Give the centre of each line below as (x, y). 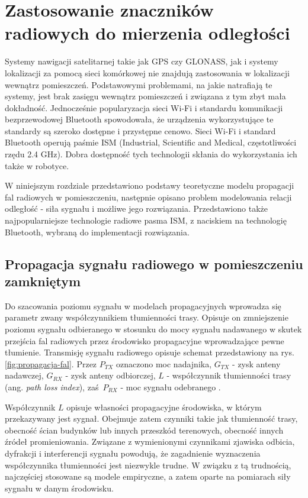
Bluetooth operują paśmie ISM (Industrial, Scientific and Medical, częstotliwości (151, 142)
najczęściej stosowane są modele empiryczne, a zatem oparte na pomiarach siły (148, 476)
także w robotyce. (37, 165)
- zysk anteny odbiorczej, (110, 375)
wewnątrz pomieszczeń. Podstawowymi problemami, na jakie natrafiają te (139, 84)
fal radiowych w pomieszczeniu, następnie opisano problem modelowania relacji (148, 197)
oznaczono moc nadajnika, (164, 363)
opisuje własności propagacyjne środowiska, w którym (164, 407)
